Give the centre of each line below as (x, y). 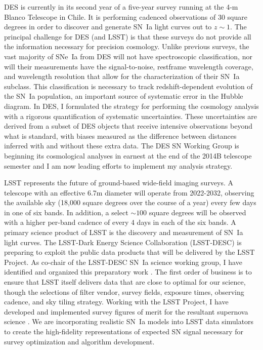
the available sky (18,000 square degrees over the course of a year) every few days (130, 202)
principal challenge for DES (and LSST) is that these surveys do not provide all (128, 36)
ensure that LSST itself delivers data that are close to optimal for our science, (125, 282)
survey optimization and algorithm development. (79, 341)
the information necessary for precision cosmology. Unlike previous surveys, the (127, 46)
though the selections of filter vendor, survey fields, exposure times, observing (124, 291)
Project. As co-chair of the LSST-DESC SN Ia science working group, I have (123, 262)
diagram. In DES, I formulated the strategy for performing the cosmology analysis (131, 106)
